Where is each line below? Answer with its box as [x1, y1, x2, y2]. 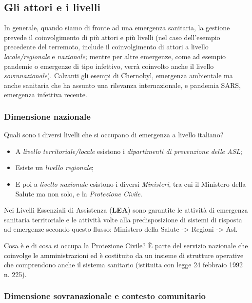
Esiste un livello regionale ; [15, 162, 94, 173]
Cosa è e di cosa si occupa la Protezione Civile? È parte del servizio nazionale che [4, 240, 248, 250]
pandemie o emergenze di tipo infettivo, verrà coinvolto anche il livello [4, 61, 214, 71]
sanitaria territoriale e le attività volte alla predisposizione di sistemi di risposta [4, 214, 242, 224]
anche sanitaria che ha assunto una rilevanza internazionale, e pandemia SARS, [4, 80, 241, 90]
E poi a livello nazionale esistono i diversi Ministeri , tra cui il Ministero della [15, 178, 246, 189]
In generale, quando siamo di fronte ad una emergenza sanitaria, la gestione [4, 22, 230, 33]
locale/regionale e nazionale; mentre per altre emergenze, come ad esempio [4, 51, 226, 61]
